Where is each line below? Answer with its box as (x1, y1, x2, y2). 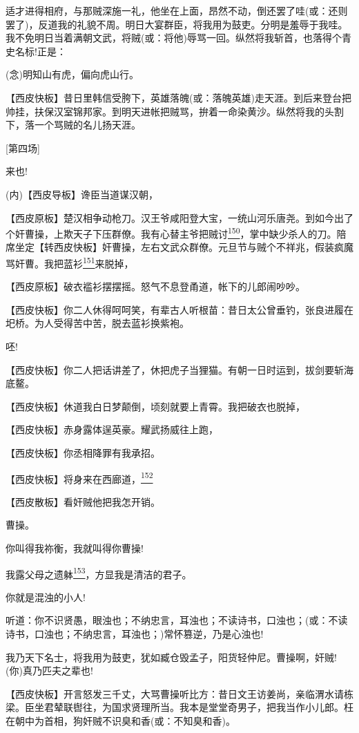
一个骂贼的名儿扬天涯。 (34, 117, 141, 132)
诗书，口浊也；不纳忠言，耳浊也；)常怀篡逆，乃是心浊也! (6, 627, 264, 641)
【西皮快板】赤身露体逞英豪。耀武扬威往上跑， (6, 422, 218, 437)
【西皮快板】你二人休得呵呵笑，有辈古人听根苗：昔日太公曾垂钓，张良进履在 (6, 302, 353, 316)
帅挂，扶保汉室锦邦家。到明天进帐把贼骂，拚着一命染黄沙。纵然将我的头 (6, 104, 334, 118)
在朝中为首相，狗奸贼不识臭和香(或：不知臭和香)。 (6, 714, 235, 727)
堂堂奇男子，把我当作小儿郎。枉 (208, 700, 353, 714)
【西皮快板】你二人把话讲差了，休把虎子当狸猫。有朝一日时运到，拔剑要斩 (6, 362, 344, 377)
